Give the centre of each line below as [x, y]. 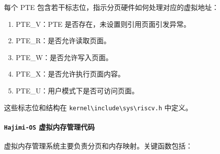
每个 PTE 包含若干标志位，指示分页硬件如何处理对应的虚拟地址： [111, 7]
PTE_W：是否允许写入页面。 [64, 57]
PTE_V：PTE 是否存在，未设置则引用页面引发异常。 [103, 24]
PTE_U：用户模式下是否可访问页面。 [77, 90]
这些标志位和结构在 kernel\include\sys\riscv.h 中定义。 [98, 107]
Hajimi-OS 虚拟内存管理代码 [49, 126]
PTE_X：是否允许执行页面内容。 [70, 74]
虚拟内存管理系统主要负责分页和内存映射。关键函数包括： [98, 146]
